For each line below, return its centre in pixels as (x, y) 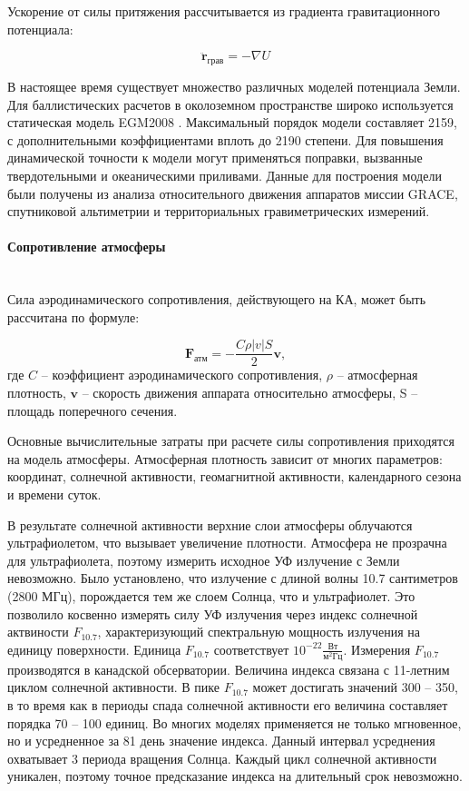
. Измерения (377, 649)
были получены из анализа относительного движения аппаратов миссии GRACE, (233, 193)
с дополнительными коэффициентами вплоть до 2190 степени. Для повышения (225, 139)
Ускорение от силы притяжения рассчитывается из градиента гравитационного (224, 11)
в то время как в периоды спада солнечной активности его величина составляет (228, 705)
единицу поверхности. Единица (94, 649)
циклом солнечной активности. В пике (114, 687)
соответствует (251, 649)
